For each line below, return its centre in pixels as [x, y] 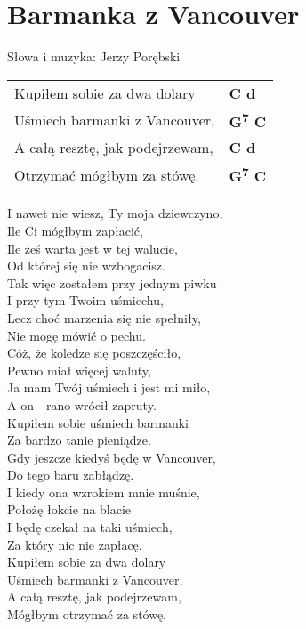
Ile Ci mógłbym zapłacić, [75, 230]
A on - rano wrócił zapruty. [82, 404]
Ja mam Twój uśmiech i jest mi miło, [109, 387]
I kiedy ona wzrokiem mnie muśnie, [104, 492]
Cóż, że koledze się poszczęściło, [94, 353]
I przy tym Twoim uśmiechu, [85, 300]
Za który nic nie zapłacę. [75, 544]
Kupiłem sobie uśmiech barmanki [98, 422]
